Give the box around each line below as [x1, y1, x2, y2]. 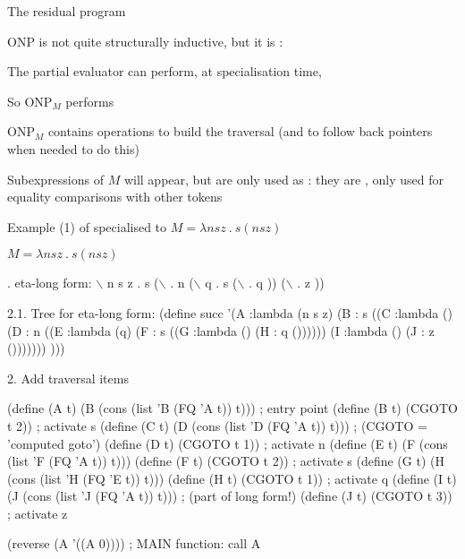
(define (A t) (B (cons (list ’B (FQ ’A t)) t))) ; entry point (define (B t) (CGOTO [7, 399, 458, 417]
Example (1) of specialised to [7, 217, 167, 236]
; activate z [7, 503, 68, 522]
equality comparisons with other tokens [7, 187, 223, 206]
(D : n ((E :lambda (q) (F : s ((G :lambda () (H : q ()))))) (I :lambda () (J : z [7, 321, 435, 340]
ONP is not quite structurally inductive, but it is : [7, 31, 283, 50]
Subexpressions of [7, 169, 105, 188]
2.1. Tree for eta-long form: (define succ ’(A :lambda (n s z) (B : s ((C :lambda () [7, 303, 452, 322]
